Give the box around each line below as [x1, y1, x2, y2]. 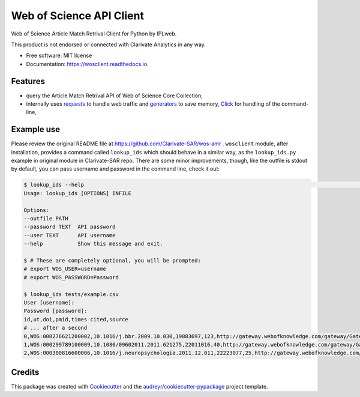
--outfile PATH [23, 215, 68, 222]
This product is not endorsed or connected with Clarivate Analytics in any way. [11, 41, 206, 48]
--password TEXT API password [23, 223, 116, 231]
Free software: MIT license [26, 52, 92, 59]
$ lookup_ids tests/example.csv [23, 291, 119, 297]
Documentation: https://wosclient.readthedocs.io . [26, 60, 149, 67]
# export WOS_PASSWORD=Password [23, 274, 119, 280]
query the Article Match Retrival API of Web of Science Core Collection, [26, 92, 203, 99]
